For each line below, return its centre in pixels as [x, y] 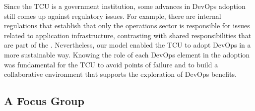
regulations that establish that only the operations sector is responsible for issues [127, 26]
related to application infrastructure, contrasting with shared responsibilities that [128, 35]
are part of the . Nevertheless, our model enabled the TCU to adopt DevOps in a [127, 45]
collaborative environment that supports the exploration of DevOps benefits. [120, 74]
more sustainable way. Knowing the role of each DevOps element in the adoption [127, 54]
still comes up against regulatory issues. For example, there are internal [113, 16]
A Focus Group [44, 101]
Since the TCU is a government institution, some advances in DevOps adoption [125, 6]
